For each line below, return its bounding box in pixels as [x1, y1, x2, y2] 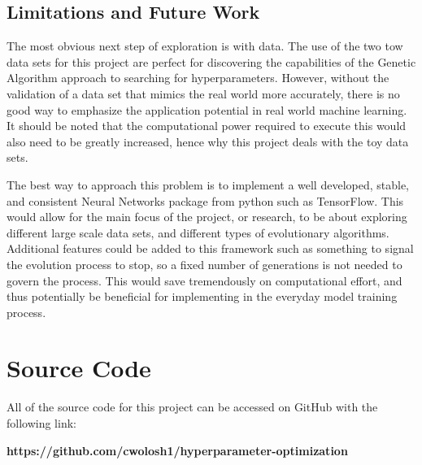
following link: [7, 415, 76, 432]
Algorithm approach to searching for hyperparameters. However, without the [7, 69, 389, 86]
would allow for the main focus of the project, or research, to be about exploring [7, 208, 407, 225]
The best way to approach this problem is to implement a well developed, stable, [7, 176, 410, 193]
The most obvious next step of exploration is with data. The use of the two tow [7, 37, 403, 54]
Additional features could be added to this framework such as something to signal [7, 240, 414, 257]
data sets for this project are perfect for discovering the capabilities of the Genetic [7, 53, 416, 70]
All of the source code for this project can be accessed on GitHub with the [7, 398, 378, 415]
